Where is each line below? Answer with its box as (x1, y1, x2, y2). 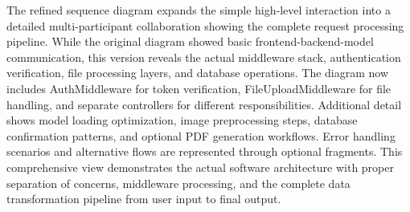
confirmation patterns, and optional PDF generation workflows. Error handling (6, 127, 396, 144)
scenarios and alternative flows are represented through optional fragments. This (6, 143, 403, 160)
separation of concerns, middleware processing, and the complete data (6, 174, 351, 191)
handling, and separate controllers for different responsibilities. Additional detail (6, 96, 402, 112)
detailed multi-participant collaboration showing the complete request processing (6, 17, 404, 34)
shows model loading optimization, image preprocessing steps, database (6, 112, 358, 128)
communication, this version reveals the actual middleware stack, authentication (6, 48, 401, 65)
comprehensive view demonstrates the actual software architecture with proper (6, 158, 394, 175)
